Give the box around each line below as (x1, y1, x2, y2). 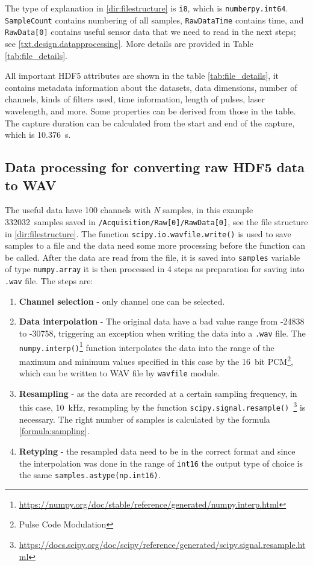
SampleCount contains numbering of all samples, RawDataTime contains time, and (5, 13, 304, 26)
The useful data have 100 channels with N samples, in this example (5, 204, 253, 216)
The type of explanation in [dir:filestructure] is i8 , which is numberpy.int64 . (5, 2, 288, 14)
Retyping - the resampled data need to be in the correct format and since (19, 444, 296, 457)
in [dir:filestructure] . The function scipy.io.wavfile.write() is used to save (5, 227, 291, 240)
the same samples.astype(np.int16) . (19, 468, 161, 481)
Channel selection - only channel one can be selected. (19, 294, 225, 307)
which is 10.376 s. (5, 128, 71, 141)
